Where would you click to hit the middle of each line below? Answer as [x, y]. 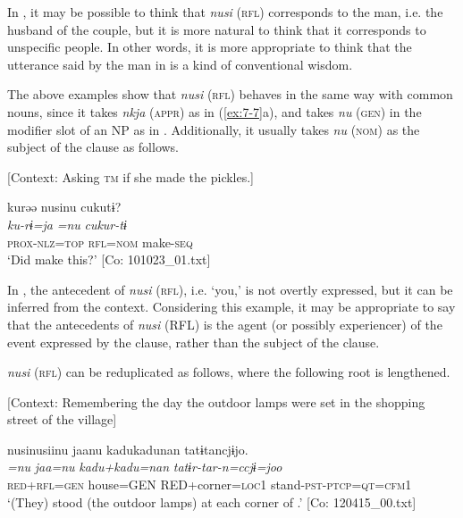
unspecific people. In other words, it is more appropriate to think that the [210, 47]
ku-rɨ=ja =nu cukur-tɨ [67, 224]
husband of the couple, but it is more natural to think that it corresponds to [217, 29]
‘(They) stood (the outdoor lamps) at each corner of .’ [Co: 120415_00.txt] [212, 501]
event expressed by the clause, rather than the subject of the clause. [194, 342]
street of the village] [62, 419]
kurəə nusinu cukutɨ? [64, 207]
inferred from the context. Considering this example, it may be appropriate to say [231, 307]
